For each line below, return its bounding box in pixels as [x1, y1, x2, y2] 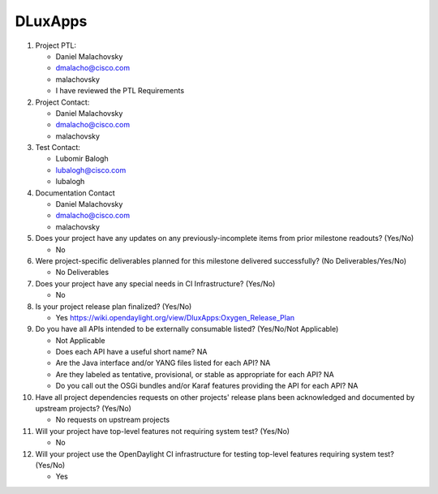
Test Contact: [35, 143, 81, 152]
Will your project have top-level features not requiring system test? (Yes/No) [35, 426, 290, 436]
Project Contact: [35, 97, 90, 107]
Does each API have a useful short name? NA [55, 347, 208, 357]
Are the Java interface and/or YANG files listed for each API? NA [55, 358, 271, 368]
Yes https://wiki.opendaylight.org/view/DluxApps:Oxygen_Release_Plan [55, 312, 295, 322]
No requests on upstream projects [55, 415, 170, 425]
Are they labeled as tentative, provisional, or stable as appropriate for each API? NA [55, 369, 334, 379]
